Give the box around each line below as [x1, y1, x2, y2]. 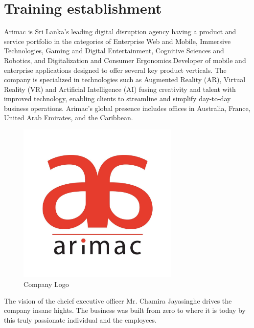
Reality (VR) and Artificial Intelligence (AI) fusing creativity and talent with [4, 84, 236, 94]
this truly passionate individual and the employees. [4, 314, 157, 325]
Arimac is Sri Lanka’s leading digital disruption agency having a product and [4, 26, 236, 37]
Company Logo [23, 279, 69, 289]
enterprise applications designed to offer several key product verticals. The [4, 65, 227, 75]
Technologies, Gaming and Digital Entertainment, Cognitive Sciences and [4, 45, 224, 56]
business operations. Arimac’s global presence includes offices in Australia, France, [4, 103, 251, 113]
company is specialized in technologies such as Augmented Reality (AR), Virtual [4, 74, 246, 85]
